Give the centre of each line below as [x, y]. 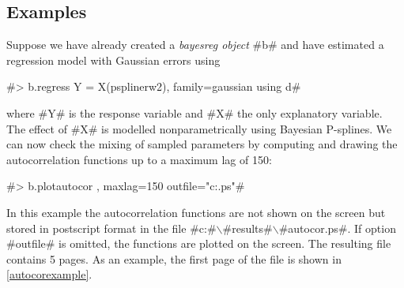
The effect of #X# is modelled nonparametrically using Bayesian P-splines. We [199, 128]
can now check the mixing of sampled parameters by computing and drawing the [202, 144]
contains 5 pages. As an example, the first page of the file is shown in [174, 258]
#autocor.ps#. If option [337, 228]
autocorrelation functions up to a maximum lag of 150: [139, 159]
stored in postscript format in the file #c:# [111, 228]
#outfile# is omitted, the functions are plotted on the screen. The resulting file [199, 243]
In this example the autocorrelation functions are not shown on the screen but [196, 212]
